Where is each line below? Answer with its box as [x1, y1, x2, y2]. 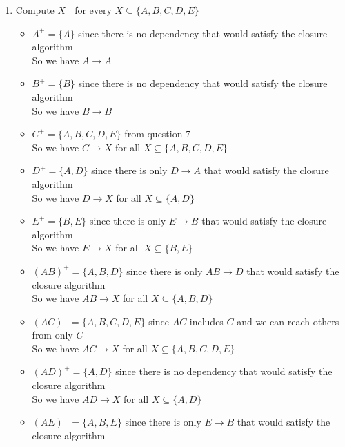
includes [189, 314, 224, 328]
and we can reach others [237, 314, 339, 328]
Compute [15, 3, 55, 17]
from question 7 [124, 126, 191, 141]
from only [32, 327, 73, 342]
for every [75, 3, 112, 17]
